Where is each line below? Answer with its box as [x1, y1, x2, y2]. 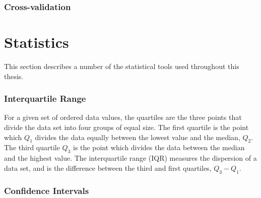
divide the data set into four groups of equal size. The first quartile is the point [4, 121, 249, 132]
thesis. [4, 71, 24, 81]
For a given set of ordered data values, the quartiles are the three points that [4, 112, 242, 122]
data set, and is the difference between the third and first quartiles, [4, 162, 212, 173]
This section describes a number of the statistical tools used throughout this [4, 60, 239, 71]
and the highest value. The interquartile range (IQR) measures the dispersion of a [4, 153, 257, 163]
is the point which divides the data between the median [73, 142, 245, 153]
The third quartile [4, 142, 60, 153]
